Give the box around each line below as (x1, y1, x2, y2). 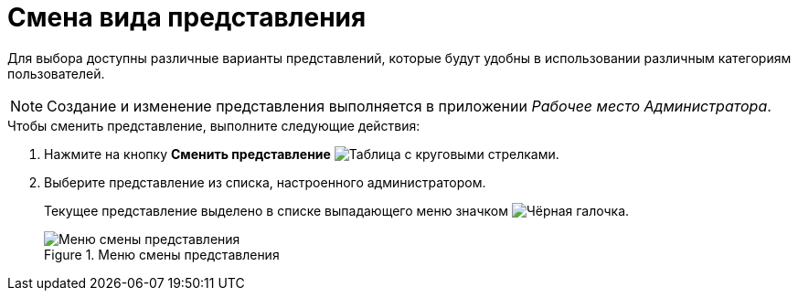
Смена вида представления (7, 2, 367, 33)
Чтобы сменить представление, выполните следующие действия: (7, 117, 420, 133)
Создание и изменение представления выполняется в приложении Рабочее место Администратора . (47, 96, 771, 115)
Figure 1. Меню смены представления (44, 246, 280, 262)
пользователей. (7, 65, 105, 81)
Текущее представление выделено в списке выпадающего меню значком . (44, 202, 630, 218)
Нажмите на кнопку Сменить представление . (44, 145, 559, 162)
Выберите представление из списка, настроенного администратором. (44, 174, 486, 190)
